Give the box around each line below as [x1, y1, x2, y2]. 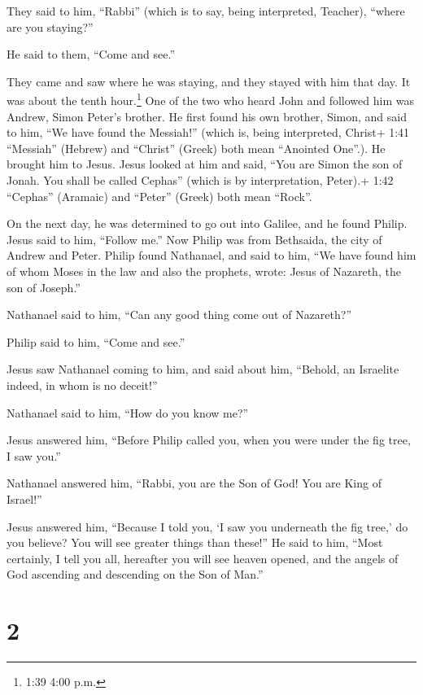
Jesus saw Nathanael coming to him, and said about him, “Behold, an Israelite [7, 361, 399, 378]
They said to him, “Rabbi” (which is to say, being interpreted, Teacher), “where [7, 2, 405, 19]
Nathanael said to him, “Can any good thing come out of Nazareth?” [7, 306, 352, 323]
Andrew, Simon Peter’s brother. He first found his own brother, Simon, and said [7, 107, 407, 125]
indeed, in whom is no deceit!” [7, 376, 158, 393]
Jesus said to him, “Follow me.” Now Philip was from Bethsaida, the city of [7, 230, 382, 247]
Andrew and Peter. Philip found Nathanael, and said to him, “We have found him [7, 247, 416, 264]
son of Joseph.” [7, 278, 81, 295]
